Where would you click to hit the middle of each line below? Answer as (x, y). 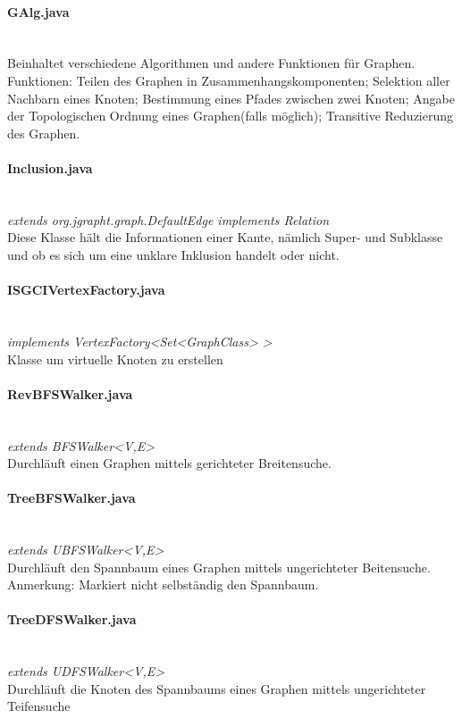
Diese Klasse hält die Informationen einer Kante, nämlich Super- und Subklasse (225, 237)
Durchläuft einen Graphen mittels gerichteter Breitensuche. (169, 463)
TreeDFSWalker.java (72, 619)
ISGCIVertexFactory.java (86, 290)
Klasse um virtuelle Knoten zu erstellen (115, 359)
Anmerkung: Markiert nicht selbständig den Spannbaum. (163, 584)
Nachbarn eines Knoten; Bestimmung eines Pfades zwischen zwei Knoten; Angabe (231, 98)
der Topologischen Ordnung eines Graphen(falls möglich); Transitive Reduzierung (231, 116)
